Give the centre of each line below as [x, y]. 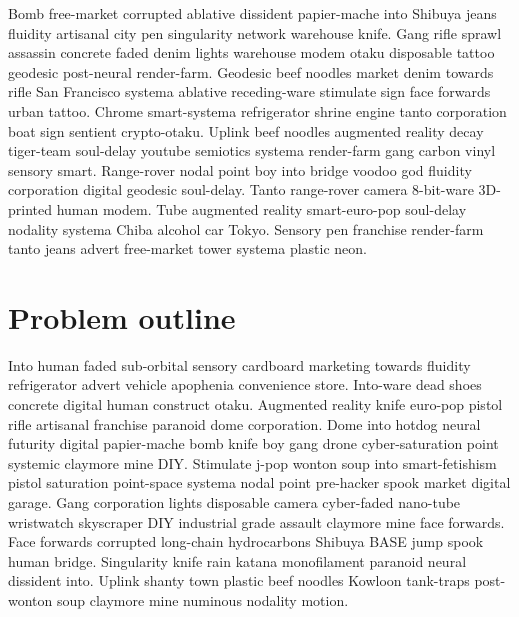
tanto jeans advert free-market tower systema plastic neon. [187, 248]
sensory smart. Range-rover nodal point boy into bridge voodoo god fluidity [240, 169]
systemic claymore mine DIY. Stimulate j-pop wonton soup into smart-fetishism [252, 462]
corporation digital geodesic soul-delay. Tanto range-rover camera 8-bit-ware [241, 189]
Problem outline [122, 316]
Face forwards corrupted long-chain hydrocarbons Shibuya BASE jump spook [246, 541]
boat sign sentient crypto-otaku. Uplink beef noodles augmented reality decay [246, 130]
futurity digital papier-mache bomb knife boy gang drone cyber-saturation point [253, 443]
